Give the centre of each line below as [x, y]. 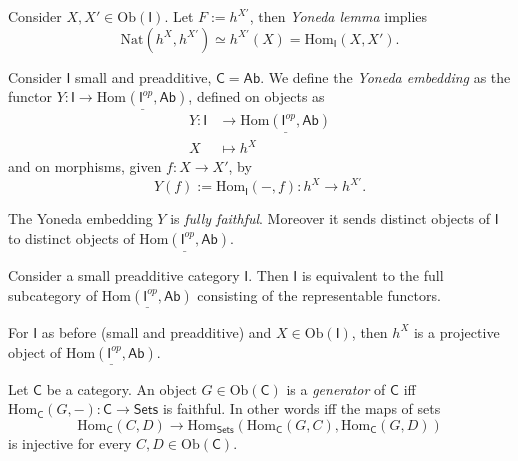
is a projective [456, 331]
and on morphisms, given [85, 166]
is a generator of [336, 388]
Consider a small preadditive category [124, 275]
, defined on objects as [256, 96]
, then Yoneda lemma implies [338, 16]
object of [35, 351]
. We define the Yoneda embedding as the [385, 76]
